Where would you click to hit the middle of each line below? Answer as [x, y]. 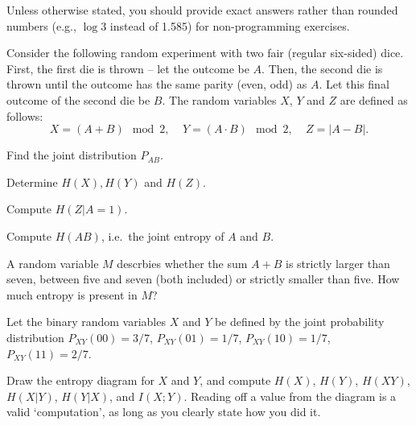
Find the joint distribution [72, 155]
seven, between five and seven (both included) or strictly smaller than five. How [203, 279]
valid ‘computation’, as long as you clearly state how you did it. [164, 412]
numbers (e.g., [41, 25]
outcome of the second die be [78, 99]
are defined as [374, 99]
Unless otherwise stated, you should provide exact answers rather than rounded [202, 10]
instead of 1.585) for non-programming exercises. [230, 25]
